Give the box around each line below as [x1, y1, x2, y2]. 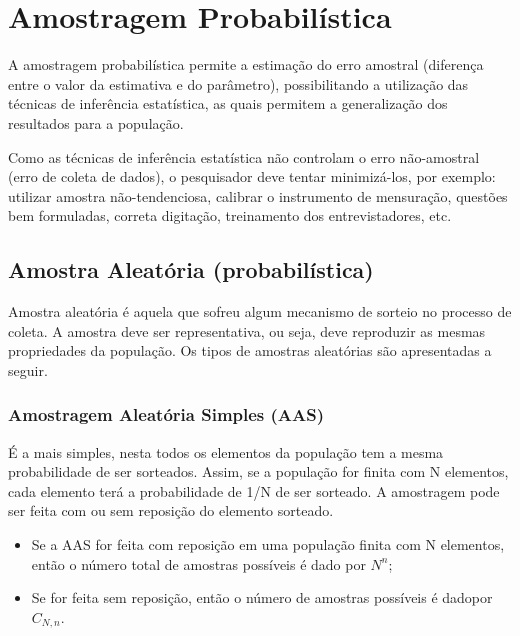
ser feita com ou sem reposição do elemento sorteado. [8, 500, 334, 521]
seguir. [8, 359, 48, 380]
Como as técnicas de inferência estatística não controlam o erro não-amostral [8, 146, 480, 167]
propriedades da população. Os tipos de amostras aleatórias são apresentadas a [8, 340, 492, 361]
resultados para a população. [8, 112, 184, 133]
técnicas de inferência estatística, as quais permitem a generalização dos [8, 93, 448, 114]
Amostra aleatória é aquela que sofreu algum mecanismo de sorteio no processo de [8, 301, 512, 322]
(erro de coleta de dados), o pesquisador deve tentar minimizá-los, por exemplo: [8, 166, 496, 187]
